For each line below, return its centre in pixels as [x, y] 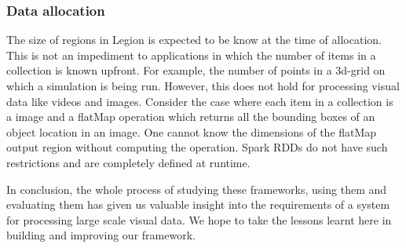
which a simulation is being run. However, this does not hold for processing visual [203, 86]
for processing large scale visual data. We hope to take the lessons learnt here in [199, 219]
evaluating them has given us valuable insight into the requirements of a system [198, 204]
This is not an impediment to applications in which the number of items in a [191, 55]
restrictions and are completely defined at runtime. [128, 162]
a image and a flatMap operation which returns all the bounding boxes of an [191, 117]
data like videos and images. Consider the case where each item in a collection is [200, 101]
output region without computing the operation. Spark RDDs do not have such [197, 147]
